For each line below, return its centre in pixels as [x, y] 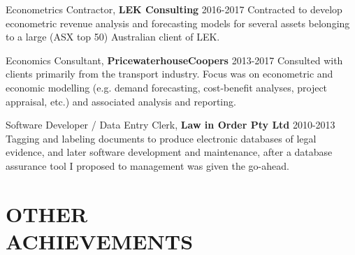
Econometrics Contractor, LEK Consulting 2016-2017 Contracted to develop [174, 9]
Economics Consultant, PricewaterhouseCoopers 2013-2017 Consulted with [174, 60]
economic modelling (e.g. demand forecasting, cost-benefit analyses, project [167, 87]
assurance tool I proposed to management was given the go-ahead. [147, 165]
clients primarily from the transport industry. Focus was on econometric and [169, 74]
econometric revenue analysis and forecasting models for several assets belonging [178, 23]
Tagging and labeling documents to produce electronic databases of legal [161, 138]
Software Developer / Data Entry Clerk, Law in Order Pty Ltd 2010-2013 [171, 125]
